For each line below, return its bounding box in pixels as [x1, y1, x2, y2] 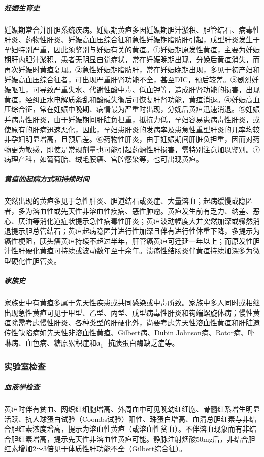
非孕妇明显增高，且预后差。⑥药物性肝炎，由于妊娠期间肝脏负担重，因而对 [4, 134, 253, 145]
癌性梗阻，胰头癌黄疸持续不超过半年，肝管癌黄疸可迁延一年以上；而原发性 [4, 235, 253, 246]
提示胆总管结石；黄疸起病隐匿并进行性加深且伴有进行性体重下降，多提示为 [11, 225, 260, 236]
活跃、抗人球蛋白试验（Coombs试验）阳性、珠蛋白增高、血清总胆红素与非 [4, 413, 250, 424]
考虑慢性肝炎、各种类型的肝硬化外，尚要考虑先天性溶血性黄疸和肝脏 [25, 317, 253, 328]
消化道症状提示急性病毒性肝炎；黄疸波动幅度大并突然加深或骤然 [39, 215, 253, 226]
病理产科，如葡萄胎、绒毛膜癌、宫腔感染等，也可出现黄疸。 [4, 154, 203, 164]
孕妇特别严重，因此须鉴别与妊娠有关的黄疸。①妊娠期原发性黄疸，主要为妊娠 [4, 44, 260, 54]
